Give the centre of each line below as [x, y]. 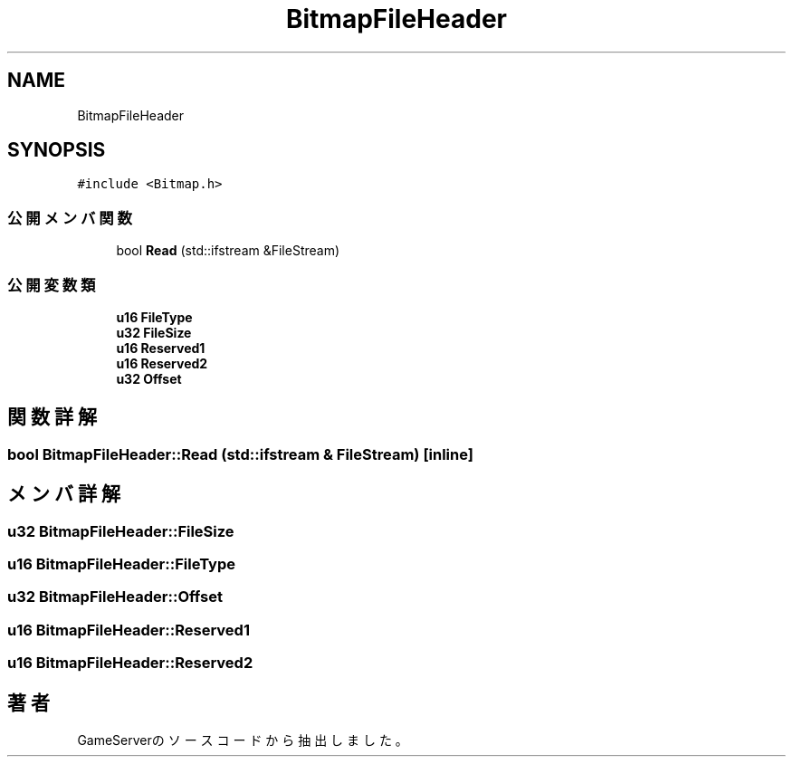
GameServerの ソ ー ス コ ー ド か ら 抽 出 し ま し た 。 [243, 740]
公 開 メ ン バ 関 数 [70, 218]
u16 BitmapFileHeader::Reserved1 [129, 630]
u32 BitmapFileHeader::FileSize [121, 531]
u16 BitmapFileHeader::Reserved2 [130, 663]
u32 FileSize [154, 332]
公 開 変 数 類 [52, 285]
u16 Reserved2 [162, 363]
